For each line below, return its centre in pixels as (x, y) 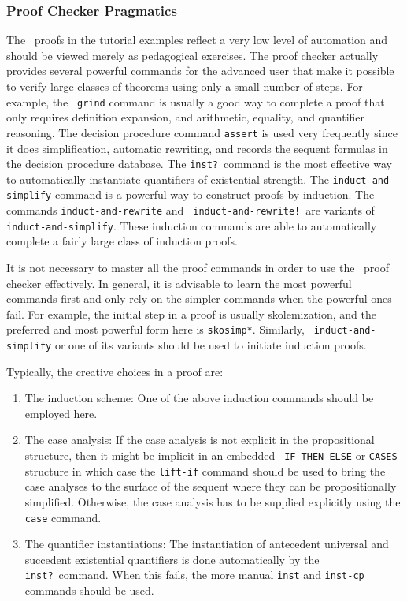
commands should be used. (89, 590)
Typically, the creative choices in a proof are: (115, 371)
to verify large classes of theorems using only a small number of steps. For (185, 86)
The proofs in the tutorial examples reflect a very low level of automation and (197, 40)
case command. (63, 517)
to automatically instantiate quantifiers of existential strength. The (168, 179)
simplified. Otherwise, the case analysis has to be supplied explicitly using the (213, 501)
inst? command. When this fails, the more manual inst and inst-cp (194, 575)
